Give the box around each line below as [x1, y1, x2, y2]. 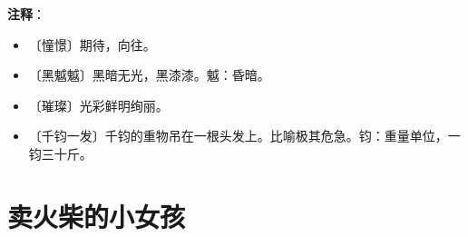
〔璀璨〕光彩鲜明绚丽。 [28, 95, 169, 114]
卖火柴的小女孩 [7, 197, 186, 234]
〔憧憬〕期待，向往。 [28, 35, 156, 54]
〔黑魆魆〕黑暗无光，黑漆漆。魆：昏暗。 [28, 65, 270, 84]
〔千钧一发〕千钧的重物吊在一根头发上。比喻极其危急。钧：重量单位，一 [28, 126, 461, 145]
